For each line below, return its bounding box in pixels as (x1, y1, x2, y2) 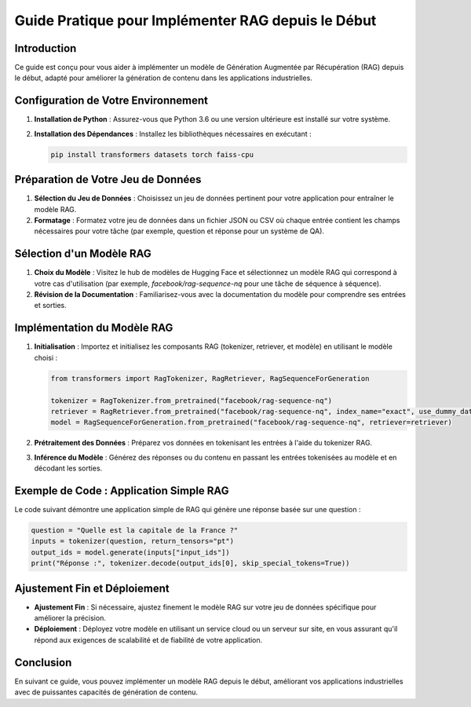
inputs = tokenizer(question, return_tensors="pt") (31, 537, 235, 546)
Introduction (14, 42, 77, 55)
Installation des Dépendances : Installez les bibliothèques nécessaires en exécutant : (34, 129, 312, 138)
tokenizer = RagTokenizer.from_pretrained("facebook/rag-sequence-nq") (50, 396, 333, 405)
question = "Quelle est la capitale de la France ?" (31, 526, 239, 534)
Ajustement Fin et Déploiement (14, 581, 170, 595)
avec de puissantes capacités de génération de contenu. (14, 687, 199, 697)
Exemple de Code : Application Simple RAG (14, 484, 229, 497)
